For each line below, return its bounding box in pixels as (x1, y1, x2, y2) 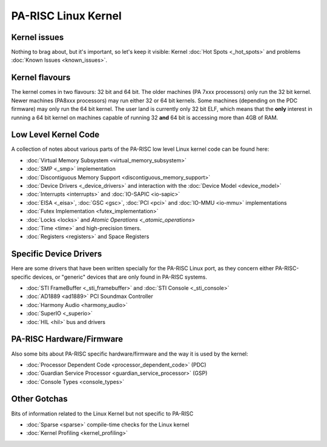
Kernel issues (11, 32, 64, 42)
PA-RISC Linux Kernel (11, 9, 122, 22)
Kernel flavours (11, 73, 71, 83)
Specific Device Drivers (11, 249, 102, 259)
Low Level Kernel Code (11, 130, 100, 140)
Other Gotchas (11, 394, 68, 404)
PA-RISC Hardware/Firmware (11, 334, 124, 345)
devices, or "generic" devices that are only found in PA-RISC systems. (32, 273, 208, 280)
